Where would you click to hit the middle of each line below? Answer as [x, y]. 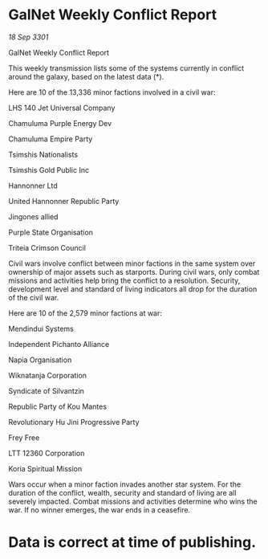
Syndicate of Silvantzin [46, 390]
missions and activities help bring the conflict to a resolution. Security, [124, 280]
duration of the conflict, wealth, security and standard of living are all [122, 492]
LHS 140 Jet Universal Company [62, 108]
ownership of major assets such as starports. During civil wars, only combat [134, 271]
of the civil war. [34, 297]
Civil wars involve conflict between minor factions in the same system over [132, 263]
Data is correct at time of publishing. [132, 543]
